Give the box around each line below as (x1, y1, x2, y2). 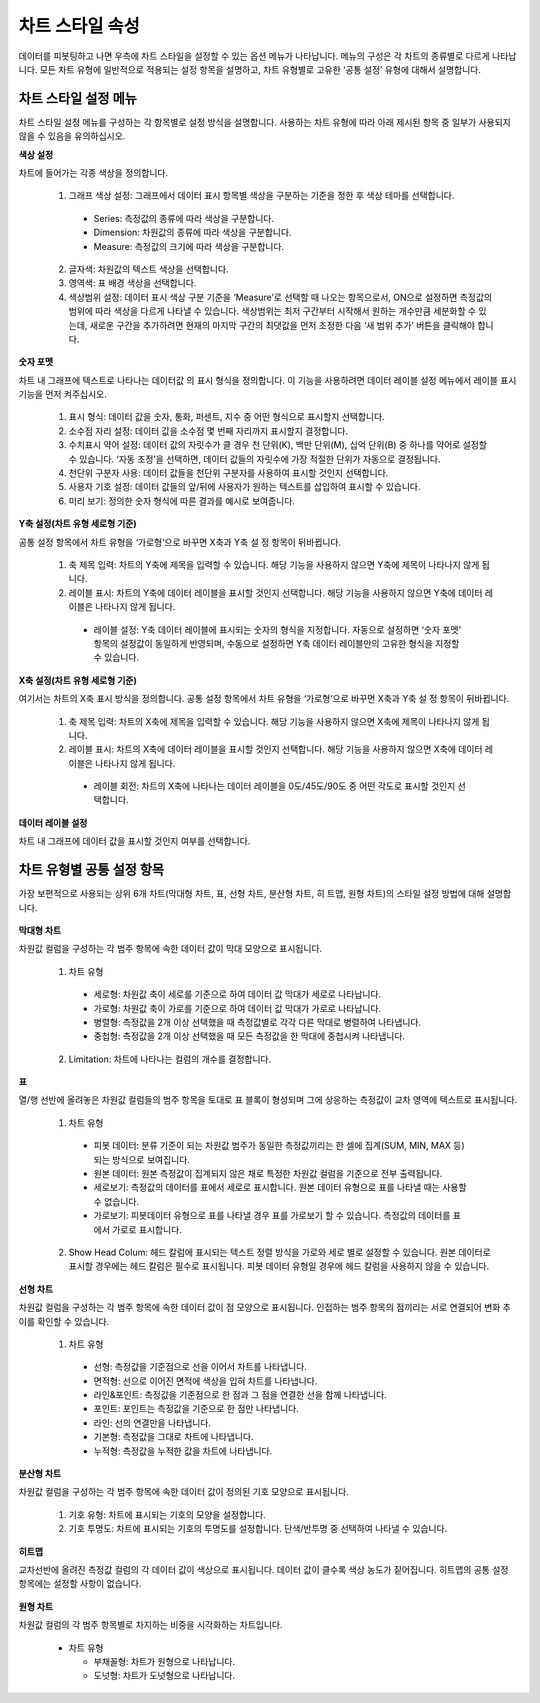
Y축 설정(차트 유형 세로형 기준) (18, 518, 137, 530)
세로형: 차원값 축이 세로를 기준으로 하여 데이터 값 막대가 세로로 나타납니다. (93, 988, 382, 1000)
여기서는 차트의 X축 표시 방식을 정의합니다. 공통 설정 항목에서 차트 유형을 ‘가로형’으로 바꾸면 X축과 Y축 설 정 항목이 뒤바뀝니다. (18, 693, 510, 705)
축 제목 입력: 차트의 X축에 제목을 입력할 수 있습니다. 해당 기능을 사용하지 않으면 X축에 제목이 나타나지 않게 (68, 715, 480, 727)
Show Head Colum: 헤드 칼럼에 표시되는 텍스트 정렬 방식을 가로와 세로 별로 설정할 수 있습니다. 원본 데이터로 (68, 1246, 492, 1258)
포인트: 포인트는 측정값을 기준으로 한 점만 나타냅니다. (93, 1403, 299, 1415)
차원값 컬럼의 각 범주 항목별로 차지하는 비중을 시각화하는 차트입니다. (18, 1619, 283, 1631)
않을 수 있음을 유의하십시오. (18, 130, 126, 142)
